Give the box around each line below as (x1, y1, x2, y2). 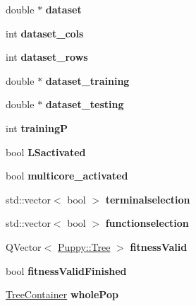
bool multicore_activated (6, 168, 128, 183)
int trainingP (6, 120, 68, 135)
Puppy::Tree (57, 239, 111, 254)
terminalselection (105, 192, 190, 206)
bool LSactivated (6, 144, 86, 159)
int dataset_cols (6, 25, 84, 40)
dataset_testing (45, 97, 124, 112)
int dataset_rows (6, 49, 88, 64)
